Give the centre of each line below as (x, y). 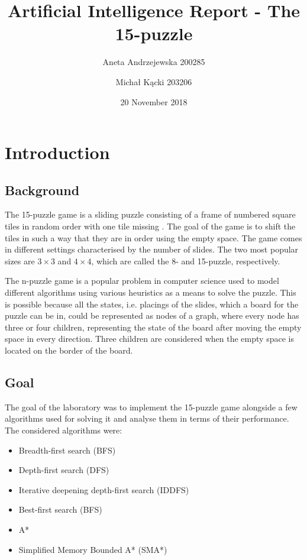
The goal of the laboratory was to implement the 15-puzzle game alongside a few (151, 407)
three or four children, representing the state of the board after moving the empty (153, 327)
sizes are (20, 260)
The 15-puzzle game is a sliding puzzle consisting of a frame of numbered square (150, 214)
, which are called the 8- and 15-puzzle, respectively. (186, 260)
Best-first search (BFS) (60, 509)
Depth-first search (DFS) (64, 470)
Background (42, 190)
